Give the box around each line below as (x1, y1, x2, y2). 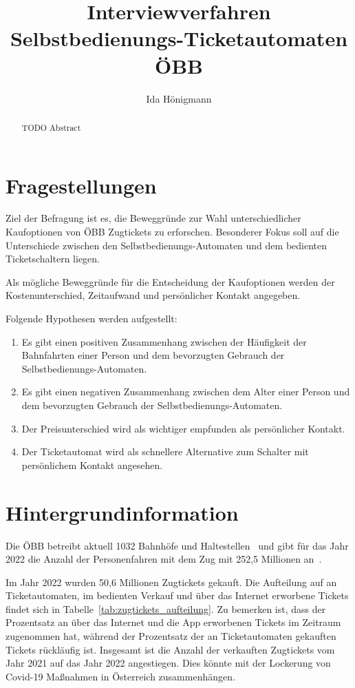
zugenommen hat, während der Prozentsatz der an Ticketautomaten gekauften (6, 629, 336, 643)
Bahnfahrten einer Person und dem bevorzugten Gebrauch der (21, 348, 285, 362)
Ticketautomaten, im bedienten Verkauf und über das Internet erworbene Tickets (6, 588, 349, 603)
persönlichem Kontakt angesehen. (21, 457, 163, 472)
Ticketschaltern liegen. (6, 251, 100, 266)
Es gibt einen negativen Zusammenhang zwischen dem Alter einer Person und (21, 384, 350, 399)
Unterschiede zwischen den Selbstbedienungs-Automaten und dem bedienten (6, 238, 327, 252)
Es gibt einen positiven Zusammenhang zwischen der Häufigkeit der (21, 334, 307, 348)
